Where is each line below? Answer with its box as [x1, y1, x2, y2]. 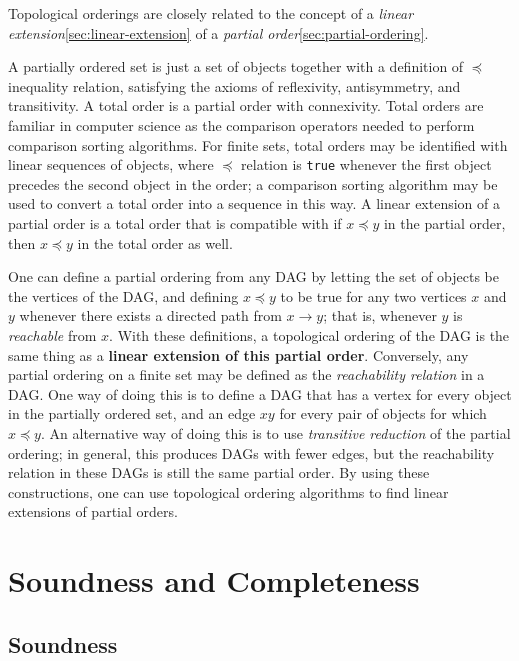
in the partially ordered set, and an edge [8, 403, 256, 424]
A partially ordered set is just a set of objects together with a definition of [8, 56, 464, 77]
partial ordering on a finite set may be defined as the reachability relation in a [8, 364, 485, 385]
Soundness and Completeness [8, 560, 420, 601]
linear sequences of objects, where [8, 154, 214, 175]
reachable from [8, 324, 97, 345]
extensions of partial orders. [8, 501, 178, 522]
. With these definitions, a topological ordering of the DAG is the [109, 324, 510, 345]
